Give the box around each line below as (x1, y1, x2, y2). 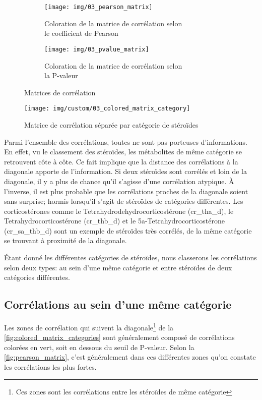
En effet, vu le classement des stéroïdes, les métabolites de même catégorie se (4, 146, 242, 157)
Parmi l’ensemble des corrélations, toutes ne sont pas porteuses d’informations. (4, 136, 247, 147)
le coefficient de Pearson (44, 28, 118, 38)
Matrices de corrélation (24, 87, 96, 97)
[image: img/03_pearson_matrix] (44, 4, 153, 11)
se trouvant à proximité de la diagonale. (4, 235, 127, 246)
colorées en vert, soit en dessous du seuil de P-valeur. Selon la (4, 341, 194, 352)
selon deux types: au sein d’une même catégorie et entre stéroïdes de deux (4, 262, 232, 272)
